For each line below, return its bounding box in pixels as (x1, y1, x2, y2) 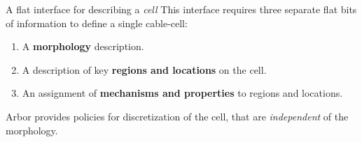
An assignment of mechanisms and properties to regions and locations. (22, 86, 343, 100)
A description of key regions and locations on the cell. (22, 62, 267, 77)
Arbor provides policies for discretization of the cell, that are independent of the (6, 109, 349, 123)
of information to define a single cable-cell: (6, 15, 188, 30)
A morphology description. (22, 39, 144, 54)
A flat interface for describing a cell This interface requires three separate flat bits (6, 2, 357, 16)
